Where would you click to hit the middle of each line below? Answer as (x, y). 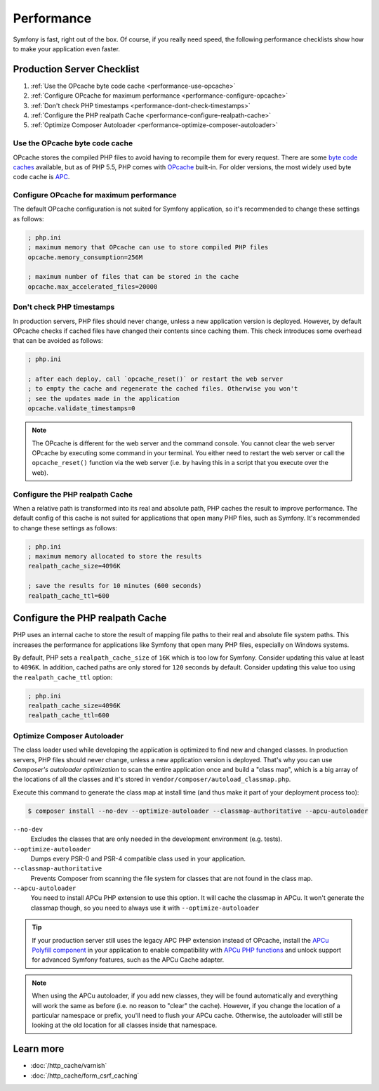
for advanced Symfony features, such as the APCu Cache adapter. (128, 960)
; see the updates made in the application (104, 398)
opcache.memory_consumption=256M (85, 257)
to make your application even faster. (67, 48)
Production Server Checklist (76, 69)
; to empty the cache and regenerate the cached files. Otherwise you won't (163, 389)
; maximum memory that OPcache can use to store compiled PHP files (148, 247)
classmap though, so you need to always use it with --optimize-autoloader (145, 908)
